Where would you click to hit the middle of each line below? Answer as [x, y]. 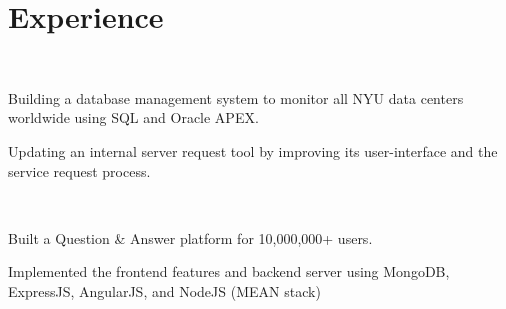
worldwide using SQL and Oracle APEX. [133, 117]
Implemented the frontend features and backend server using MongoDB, [229, 271]
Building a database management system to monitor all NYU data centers [236, 97]
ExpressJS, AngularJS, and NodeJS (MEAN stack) [164, 290]
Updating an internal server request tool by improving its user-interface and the [253, 150]
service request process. [79, 170]
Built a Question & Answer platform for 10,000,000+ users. [190, 237]
